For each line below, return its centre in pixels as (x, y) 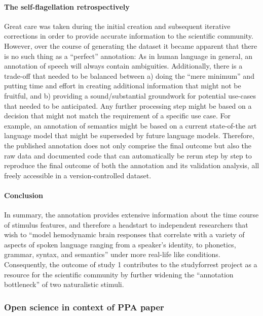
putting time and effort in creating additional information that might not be (123, 86)
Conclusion (24, 195)
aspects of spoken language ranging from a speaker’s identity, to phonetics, (120, 244)
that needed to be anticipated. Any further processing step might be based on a (128, 105)
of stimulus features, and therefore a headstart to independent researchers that (126, 224)
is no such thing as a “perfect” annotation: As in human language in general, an (128, 56)
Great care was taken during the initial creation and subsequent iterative (117, 26)
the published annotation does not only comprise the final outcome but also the (128, 145)
